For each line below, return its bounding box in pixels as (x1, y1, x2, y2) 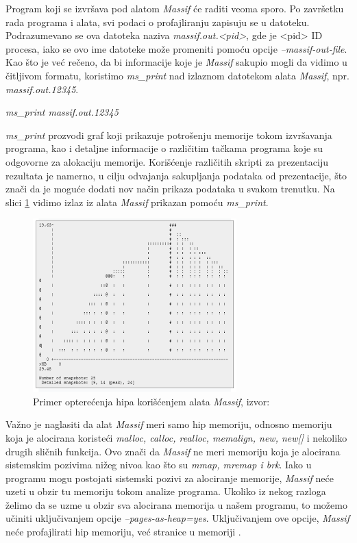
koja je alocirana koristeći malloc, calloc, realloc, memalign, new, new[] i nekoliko (5, 430, 347, 444)
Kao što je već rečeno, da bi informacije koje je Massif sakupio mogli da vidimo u (5, 55, 347, 69)
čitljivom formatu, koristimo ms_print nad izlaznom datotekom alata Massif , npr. (5, 68, 349, 82)
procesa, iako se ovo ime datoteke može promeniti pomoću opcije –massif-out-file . (5, 41, 347, 55)
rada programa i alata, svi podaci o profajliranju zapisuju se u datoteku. (5, 14, 310, 29)
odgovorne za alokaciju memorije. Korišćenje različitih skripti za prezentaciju (5, 154, 328, 168)
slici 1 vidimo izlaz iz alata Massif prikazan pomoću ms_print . (5, 194, 269, 209)
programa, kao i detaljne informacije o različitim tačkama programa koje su (5, 141, 323, 155)
